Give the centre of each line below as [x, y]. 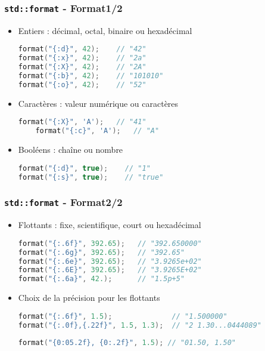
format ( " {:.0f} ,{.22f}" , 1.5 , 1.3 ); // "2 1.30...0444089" [140, 325]
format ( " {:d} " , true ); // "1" [84, 168]
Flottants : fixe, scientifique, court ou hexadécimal [110, 225]
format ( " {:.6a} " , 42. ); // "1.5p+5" [102, 279]
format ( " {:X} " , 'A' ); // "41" [82, 122]
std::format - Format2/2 [63, 202]
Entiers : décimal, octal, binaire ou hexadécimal [105, 30]
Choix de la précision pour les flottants [89, 298]
